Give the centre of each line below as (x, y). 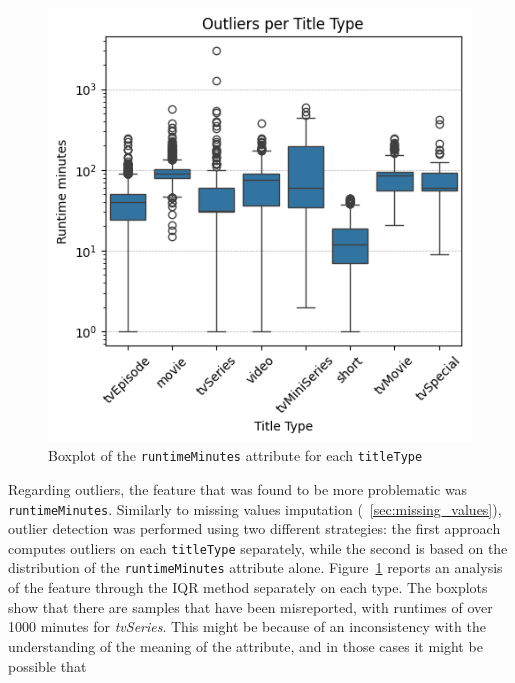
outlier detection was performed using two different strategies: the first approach (254, 528)
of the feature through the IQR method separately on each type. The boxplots (248, 587)
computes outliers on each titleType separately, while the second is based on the (258, 547)
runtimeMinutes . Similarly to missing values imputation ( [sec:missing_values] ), (255, 508)
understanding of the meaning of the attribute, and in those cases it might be (245, 645)
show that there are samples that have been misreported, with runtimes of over (250, 606)
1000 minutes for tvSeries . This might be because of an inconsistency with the (247, 626)
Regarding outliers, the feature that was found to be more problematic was (238, 488)
